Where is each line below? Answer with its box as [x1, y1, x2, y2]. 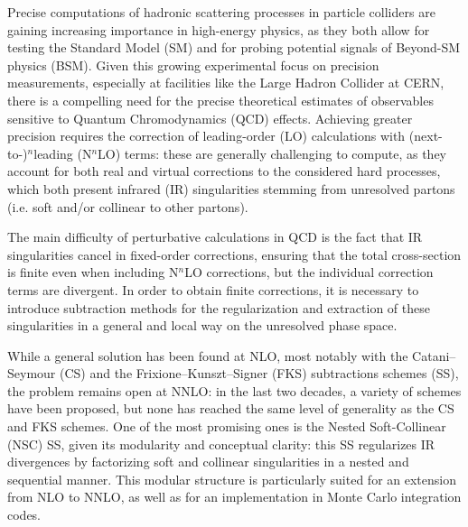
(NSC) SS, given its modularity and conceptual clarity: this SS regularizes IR [7, 434, 435, 453]
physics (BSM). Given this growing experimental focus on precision [7, 55, 379, 74]
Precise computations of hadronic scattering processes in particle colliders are [7, 3, 435, 21]
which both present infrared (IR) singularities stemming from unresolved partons [7, 179, 455, 198]
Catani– [412, 346, 456, 365]
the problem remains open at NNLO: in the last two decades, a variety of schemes [7, 381, 462, 400]
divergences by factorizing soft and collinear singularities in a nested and [7, 452, 409, 471]
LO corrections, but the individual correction [184, 263, 434, 282]
